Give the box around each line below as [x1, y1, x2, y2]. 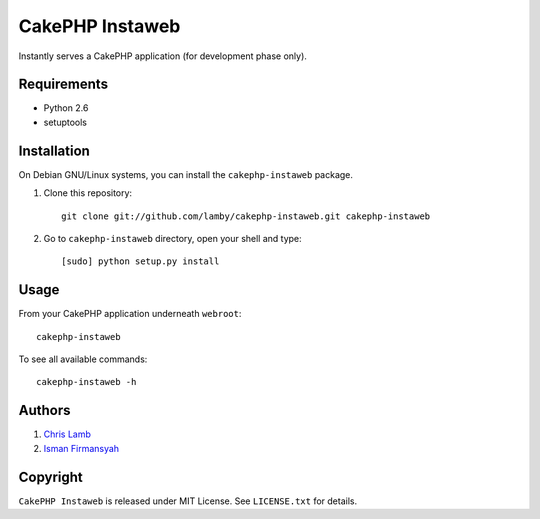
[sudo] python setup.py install [61, 256, 220, 267]
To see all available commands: [18, 353, 148, 365]
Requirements [18, 76, 109, 93]
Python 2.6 [43, 102, 89, 114]
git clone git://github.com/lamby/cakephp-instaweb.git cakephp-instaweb [61, 210, 431, 222]
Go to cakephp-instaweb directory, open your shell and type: [43, 232, 302, 244]
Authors [18, 402, 71, 419]
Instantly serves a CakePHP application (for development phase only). [18, 50, 307, 62]
